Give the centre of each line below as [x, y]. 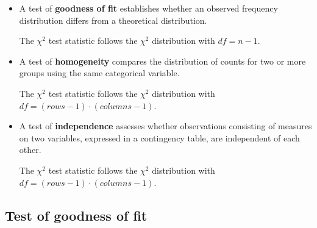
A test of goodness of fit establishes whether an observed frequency [148, 8]
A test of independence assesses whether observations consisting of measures [166, 126]
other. [30, 150]
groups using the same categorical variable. [99, 73]
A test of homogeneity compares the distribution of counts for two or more [162, 61]
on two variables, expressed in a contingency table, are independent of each [159, 137]
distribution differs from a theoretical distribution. [113, 20]
